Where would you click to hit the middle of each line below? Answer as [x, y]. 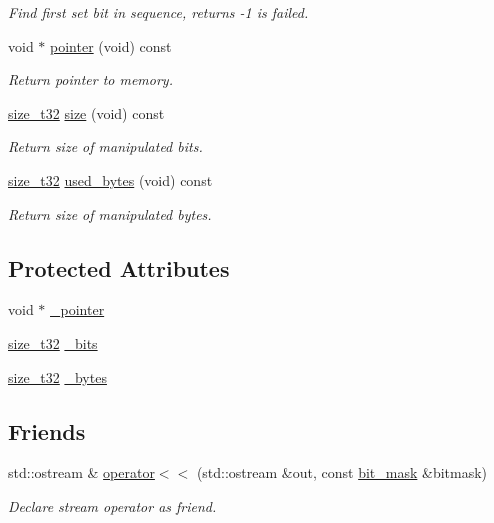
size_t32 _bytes [57, 376]
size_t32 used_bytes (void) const [110, 179]
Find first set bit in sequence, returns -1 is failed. [158, 12]
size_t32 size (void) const [86, 112]
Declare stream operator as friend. [112, 505]
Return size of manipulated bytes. [110, 213]
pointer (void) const [111, 45]
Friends [47, 430]
